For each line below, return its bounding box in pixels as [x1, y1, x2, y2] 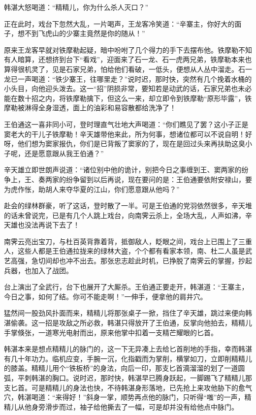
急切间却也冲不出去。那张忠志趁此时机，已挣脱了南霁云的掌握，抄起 [31, 255, 252, 266]
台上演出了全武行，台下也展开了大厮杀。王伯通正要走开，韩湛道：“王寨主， [4, 282, 249, 292]
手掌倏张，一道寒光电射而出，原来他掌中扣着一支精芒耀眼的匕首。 [4, 327, 218, 337]
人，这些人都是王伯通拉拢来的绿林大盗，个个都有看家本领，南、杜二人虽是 [4, 246, 245, 256]
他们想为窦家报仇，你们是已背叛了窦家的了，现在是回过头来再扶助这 [17, 138, 238, 149]
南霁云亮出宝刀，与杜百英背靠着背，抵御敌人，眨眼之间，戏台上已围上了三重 [4, 236, 252, 246]
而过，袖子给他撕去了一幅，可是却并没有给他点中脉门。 [59, 401, 238, 412]
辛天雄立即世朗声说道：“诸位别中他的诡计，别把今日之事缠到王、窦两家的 [4, 164, 242, 175]
